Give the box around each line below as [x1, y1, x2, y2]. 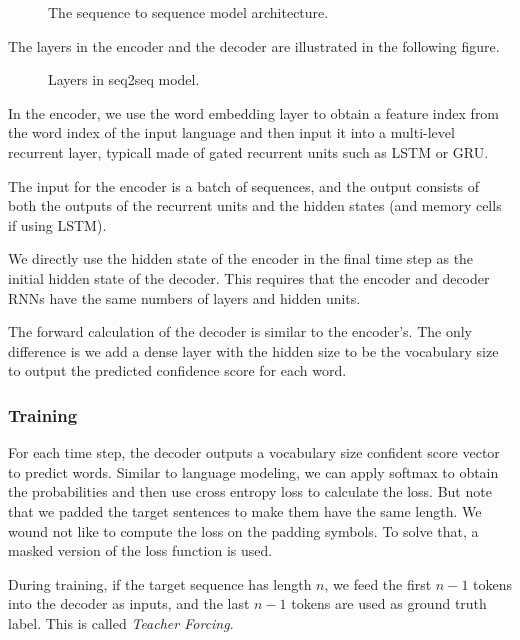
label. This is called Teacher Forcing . [8, 612, 234, 633]
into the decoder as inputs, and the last [8, 593, 250, 614]
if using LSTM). [8, 214, 107, 235]
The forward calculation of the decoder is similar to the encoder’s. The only [8, 321, 472, 342]
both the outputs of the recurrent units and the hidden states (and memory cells [8, 195, 502, 216]
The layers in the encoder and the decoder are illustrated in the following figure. [8, 35, 500, 56]
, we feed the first [324, 573, 432, 594]
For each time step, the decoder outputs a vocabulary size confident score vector [8, 442, 500, 463]
